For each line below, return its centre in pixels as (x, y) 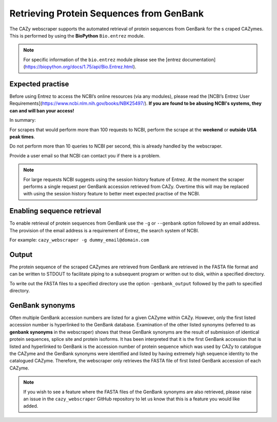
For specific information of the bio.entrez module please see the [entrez (102, 60)
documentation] (199, 60)
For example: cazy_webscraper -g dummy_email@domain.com (79, 240)
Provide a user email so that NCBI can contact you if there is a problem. (85, 155)
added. (31, 406)
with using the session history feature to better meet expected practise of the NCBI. (112, 194)
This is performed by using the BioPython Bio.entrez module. (77, 35)
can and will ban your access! (42, 111)
